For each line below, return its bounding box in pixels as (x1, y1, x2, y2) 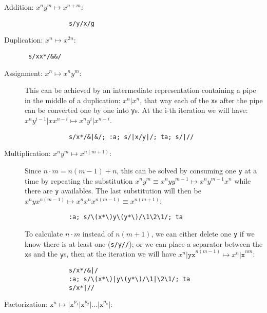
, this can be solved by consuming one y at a (117, 165, 257, 175)
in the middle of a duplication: (25, 94, 121, 105)
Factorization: (4, 299, 48, 309)
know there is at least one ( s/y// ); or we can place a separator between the (25, 238, 263, 249)
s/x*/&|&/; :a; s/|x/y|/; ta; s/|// (68, 133, 194, 141)
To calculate (25, 228, 63, 239)
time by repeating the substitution (25, 175, 133, 186)
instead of (82, 228, 113, 239)
